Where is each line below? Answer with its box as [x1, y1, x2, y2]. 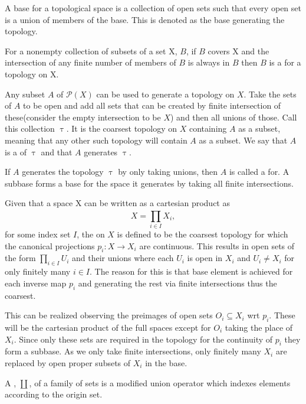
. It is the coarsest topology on [66, 122, 177, 135]
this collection [5, 122, 55, 135]
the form [5, 252, 36, 264]
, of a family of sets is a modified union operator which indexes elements [29, 376, 291, 389]
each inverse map [5, 276, 67, 289]
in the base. [145, 356, 187, 369]
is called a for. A [229, 165, 289, 178]
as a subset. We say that [199, 133, 288, 146]
